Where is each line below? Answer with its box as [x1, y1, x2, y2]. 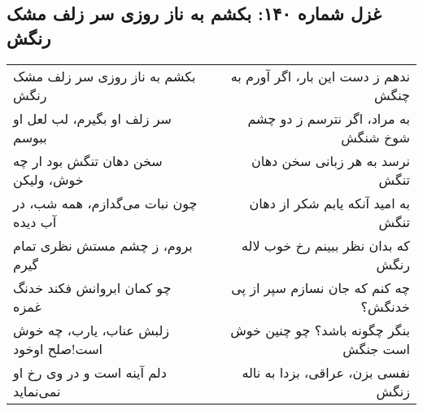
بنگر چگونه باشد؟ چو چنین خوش [230, 320, 410, 339]
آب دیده [13, 212, 57, 231]
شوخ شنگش [341, 127, 410, 146]
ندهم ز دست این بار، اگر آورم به [230, 66, 410, 85]
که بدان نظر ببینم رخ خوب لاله [241, 235, 410, 255]
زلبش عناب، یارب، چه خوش [13, 320, 170, 339]
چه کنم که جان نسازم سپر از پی [231, 278, 410, 297]
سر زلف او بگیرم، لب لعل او [13, 108, 172, 128]
